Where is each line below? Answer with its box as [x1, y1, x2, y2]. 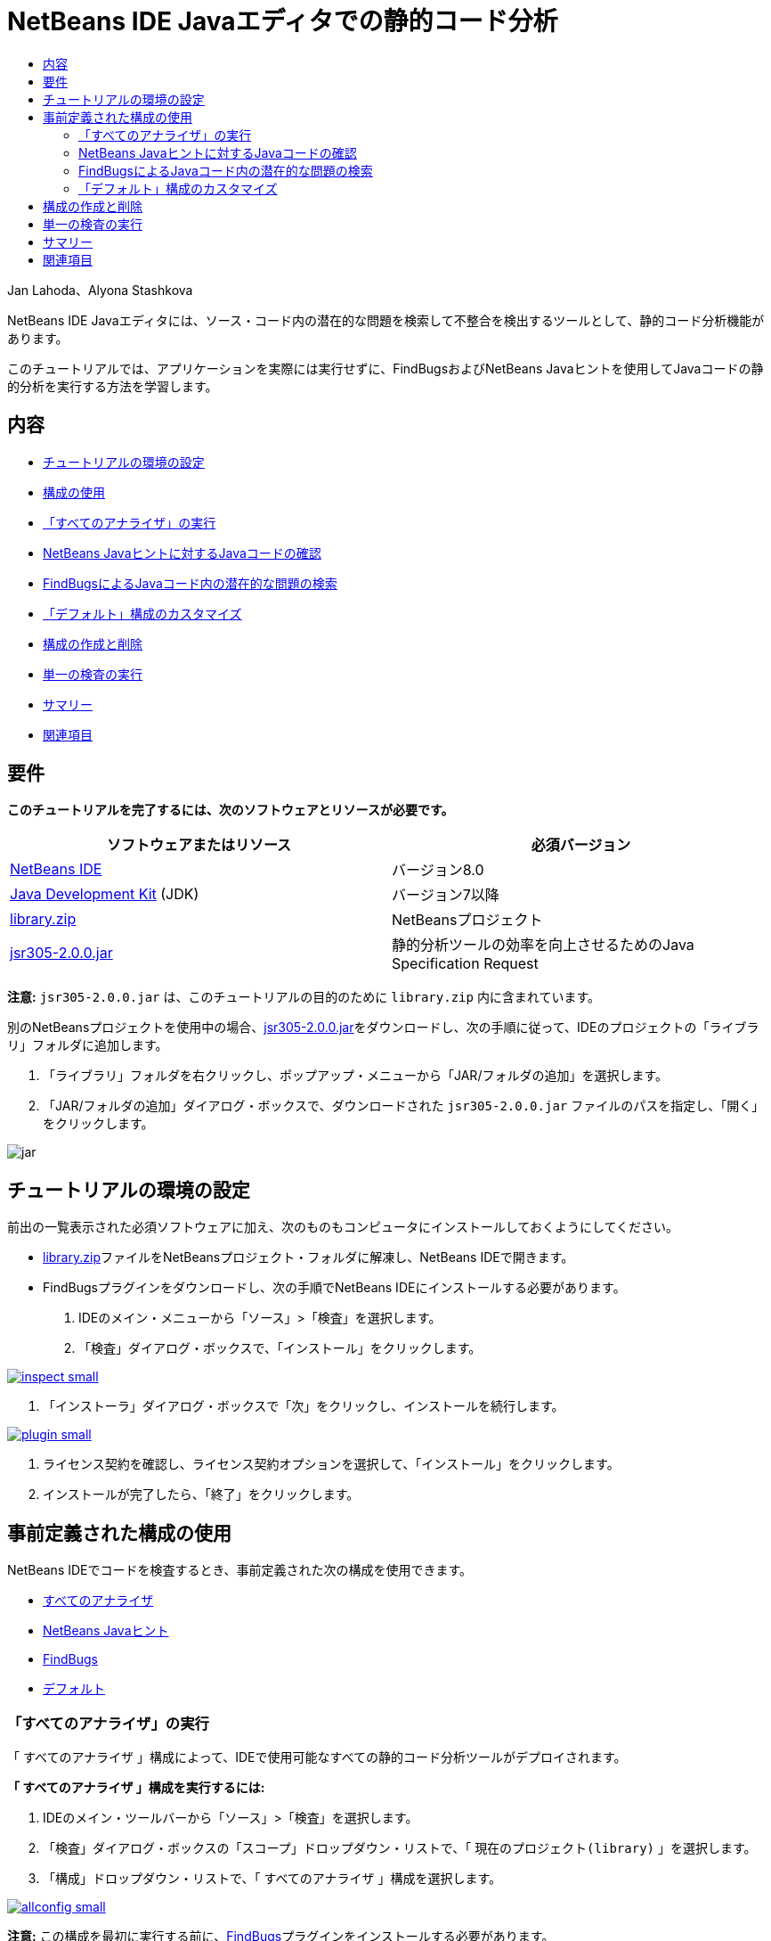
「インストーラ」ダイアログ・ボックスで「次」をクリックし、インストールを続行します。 [43, 1398, 564, 1414]
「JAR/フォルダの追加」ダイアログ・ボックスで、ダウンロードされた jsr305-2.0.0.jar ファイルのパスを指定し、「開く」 [43, 1098, 765, 1114]
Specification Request [392, 954, 539, 973]
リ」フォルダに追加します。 [7, 1037, 168, 1053]
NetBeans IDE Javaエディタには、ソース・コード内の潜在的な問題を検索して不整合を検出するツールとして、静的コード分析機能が [7, 312, 765, 328]
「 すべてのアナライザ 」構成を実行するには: [7, 1779, 265, 1795]
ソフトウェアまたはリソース [106, 836, 292, 855]
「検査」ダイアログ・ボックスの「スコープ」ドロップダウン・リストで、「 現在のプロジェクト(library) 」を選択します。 [43, 1839, 757, 1855]
